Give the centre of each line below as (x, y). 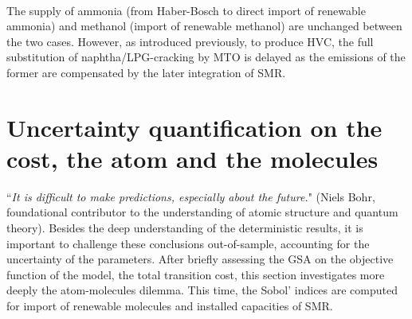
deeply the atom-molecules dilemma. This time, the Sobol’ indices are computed (202, 290)
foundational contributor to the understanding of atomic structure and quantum (202, 212)
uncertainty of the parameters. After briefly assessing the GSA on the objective (200, 259)
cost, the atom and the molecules (192, 158)
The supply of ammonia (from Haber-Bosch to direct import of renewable (186, 10)
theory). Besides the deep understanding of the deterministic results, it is (185, 228)
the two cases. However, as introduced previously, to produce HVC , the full (190, 41)
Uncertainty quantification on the (194, 127)
